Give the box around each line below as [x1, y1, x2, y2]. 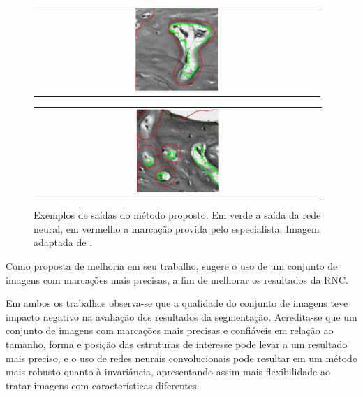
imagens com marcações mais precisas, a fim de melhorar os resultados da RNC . [6, 272, 348, 287]
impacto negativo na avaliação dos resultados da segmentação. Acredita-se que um [6, 309, 357, 324]
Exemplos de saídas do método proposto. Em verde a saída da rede [34, 208, 321, 222]
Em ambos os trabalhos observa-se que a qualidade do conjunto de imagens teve [6, 296, 348, 310]
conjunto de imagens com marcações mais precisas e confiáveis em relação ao [6, 323, 334, 338]
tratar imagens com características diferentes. [6, 377, 200, 392]
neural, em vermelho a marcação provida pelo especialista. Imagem [34, 221, 320, 236]
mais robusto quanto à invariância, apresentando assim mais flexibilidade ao [6, 364, 330, 379]
